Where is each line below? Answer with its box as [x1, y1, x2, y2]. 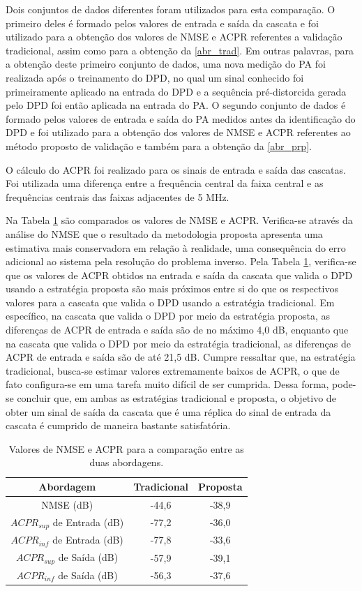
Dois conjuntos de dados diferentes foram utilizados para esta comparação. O [6, 2, 335, 16]
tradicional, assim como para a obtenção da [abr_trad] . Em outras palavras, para [6, 43, 354, 57]
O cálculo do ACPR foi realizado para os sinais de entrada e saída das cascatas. [6, 162, 346, 177]
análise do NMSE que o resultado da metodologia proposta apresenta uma [6, 226, 323, 241]
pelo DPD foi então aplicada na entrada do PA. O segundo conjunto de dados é [6, 98, 346, 112]
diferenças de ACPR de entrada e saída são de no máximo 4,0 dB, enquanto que [6, 322, 349, 337]
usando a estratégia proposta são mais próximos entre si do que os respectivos [6, 281, 338, 296]
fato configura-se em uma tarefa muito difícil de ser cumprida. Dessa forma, [6, 377, 329, 391]
